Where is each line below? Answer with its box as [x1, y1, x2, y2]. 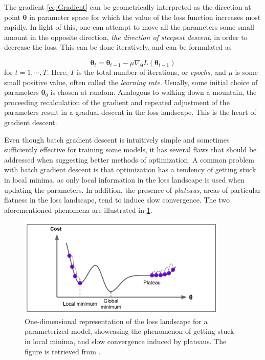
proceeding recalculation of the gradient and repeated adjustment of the [4, 96, 230, 107]
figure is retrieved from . [25, 346, 101, 356]
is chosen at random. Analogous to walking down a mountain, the [50, 87, 257, 97]
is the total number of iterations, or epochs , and [77, 66, 226, 77]
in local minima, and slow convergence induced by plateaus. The [25, 336, 227, 347]
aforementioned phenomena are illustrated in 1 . [4, 204, 152, 215]
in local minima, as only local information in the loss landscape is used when [4, 174, 245, 185]
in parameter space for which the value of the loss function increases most [29, 11, 261, 22]
